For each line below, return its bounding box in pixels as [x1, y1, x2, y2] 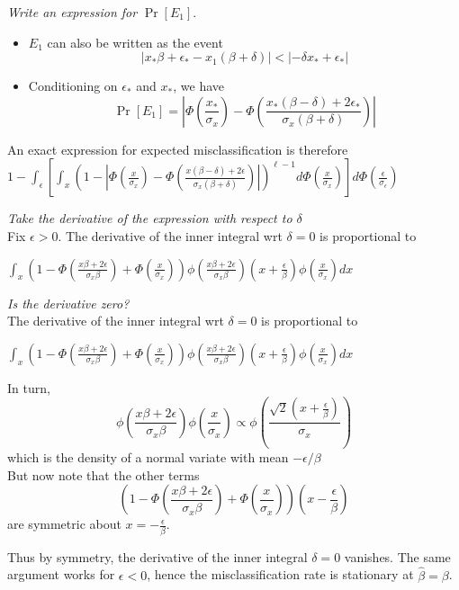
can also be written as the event [47, 32, 223, 51]
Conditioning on [28, 76, 118, 95]
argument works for [7, 565, 115, 584]
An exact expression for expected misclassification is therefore [7, 139, 348, 158]
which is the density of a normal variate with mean [7, 448, 289, 467]
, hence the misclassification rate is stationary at [147, 565, 414, 584]
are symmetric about [7, 514, 121, 533]
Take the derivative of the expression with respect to [7, 209, 292, 228]
